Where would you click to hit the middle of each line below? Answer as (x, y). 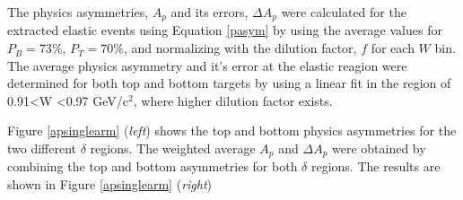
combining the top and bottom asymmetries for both (153, 166)
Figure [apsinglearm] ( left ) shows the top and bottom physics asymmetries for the (232, 130)
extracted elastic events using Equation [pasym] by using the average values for (225, 30)
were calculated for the (344, 12)
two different (42, 148)
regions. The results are (376, 166)
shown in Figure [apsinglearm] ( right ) (110, 184)
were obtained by (379, 148)
